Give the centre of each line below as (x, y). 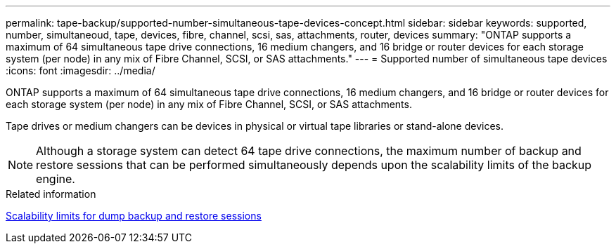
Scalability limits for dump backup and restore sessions (134, 216)
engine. (56, 179)
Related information (51, 194)
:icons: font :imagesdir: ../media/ (81, 70)
